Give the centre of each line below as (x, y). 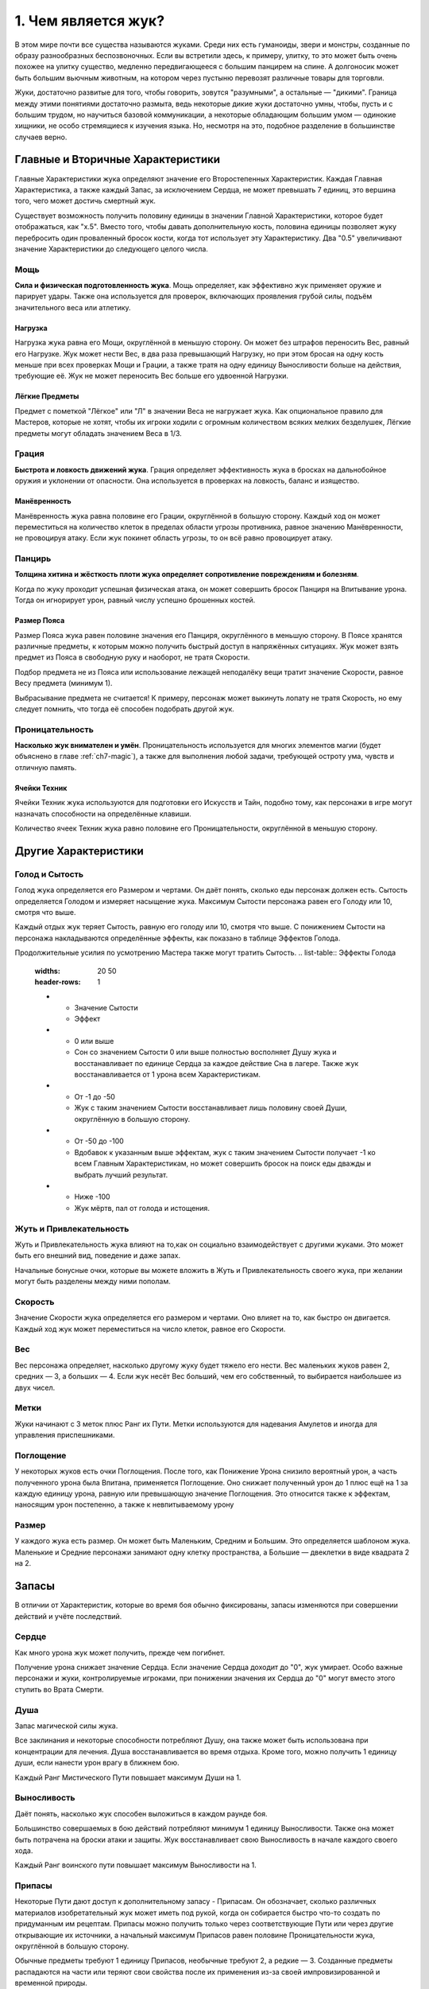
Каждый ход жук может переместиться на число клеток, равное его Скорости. (150, 1329)
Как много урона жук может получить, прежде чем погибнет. (120, 1652)
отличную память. (46, 767)
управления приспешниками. (65, 1435)
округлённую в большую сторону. (132, 1119)
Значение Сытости (106, 1007)
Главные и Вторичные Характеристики (118, 160)
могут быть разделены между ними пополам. (93, 1282)
